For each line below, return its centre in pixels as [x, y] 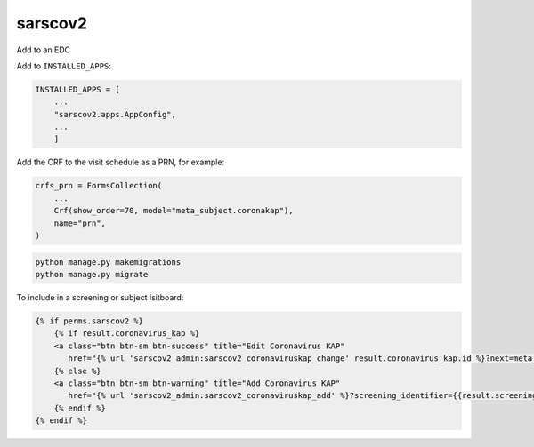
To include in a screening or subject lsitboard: [100, 297]
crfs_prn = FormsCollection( [99, 186]
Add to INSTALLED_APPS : [64, 66]
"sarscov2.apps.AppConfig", [115, 114]
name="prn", [80, 223]
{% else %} [77, 371]
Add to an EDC [44, 50]
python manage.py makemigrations [108, 262]
